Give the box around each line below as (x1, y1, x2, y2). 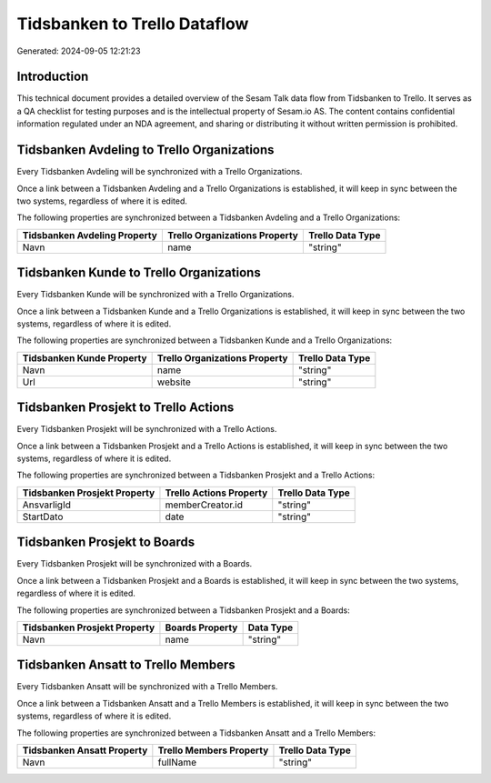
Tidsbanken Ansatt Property (22, 744, 148, 757)
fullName (157, 756, 197, 768)
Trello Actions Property (165, 487, 268, 499)
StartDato (22, 510, 64, 523)
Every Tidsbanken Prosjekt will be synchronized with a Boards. (16, 558, 253, 569)
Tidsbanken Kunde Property (22, 351, 147, 364)
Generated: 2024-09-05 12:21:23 (16, 45, 141, 56)
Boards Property (165, 621, 238, 634)
